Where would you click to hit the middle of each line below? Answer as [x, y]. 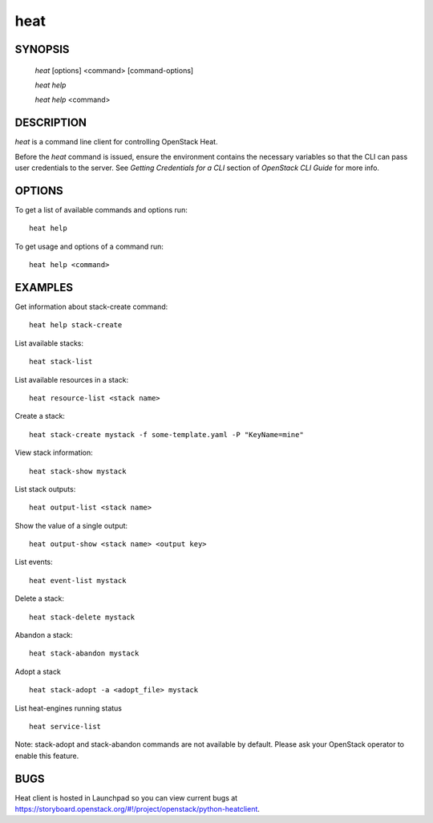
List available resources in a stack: [72, 379]
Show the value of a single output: [71, 525]
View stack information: [54, 452]
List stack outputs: [45, 489]
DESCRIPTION [51, 123]
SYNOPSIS [42, 49]
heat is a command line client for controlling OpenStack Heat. [116, 142]
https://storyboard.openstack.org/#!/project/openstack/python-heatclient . [138, 809]
